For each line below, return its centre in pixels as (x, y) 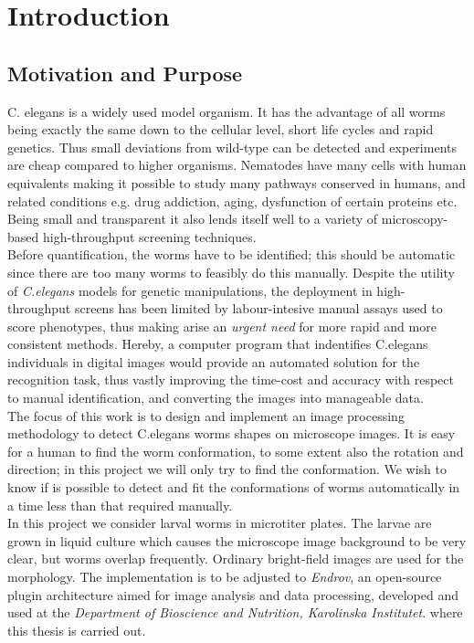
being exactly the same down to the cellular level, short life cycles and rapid (221, 129)
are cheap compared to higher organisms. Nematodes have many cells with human (237, 165)
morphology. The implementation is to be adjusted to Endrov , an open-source (225, 577)
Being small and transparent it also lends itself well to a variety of (193, 219)
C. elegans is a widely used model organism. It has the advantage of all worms (226, 111)
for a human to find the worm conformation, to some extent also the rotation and (236, 451)
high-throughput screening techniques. (149, 236)
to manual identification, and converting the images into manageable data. (216, 398)
